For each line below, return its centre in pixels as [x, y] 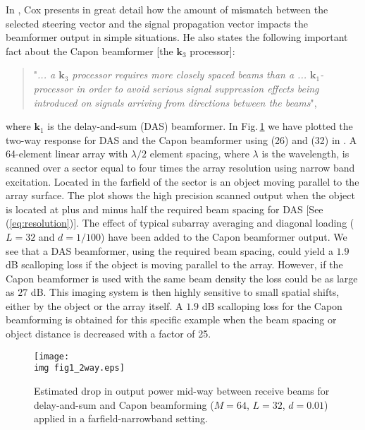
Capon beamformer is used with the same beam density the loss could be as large [182, 278]
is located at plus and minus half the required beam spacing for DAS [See [165, 209]
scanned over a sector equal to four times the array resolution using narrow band [180, 167]
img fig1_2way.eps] [79, 368]
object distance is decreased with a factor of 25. [109, 334]
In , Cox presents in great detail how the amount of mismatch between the [167, 9]
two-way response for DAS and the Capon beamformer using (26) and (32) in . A [181, 139]
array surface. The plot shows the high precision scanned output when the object [180, 195]
